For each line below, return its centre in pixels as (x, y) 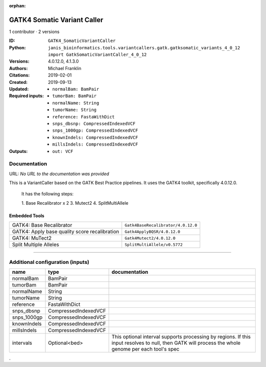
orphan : (17, 6)
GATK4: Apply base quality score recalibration (66, 232)
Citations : (19, 75)
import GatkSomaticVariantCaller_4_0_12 (98, 55)
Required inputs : (27, 96)
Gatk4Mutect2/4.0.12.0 (150, 238)
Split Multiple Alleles (35, 245)
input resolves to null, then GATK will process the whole (176, 343)
